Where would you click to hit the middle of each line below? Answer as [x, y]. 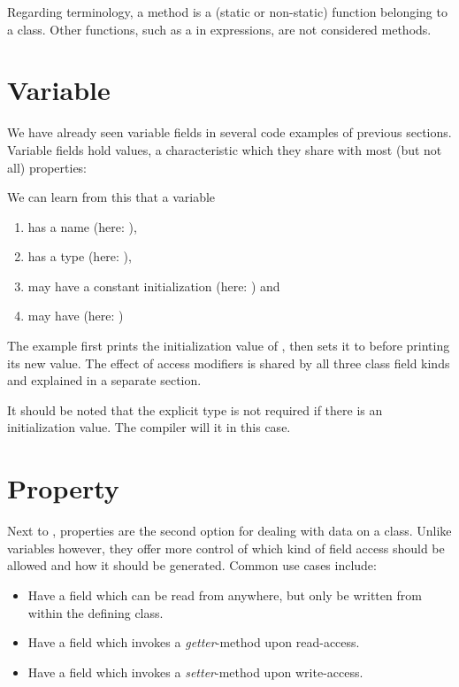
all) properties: [47, 167]
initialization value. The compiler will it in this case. [149, 427]
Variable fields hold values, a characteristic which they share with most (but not [225, 149]
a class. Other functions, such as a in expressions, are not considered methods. [219, 29]
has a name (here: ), [82, 226]
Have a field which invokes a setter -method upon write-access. [195, 672]
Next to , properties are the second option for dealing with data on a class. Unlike [229, 531]
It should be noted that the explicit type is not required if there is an [195, 409]
